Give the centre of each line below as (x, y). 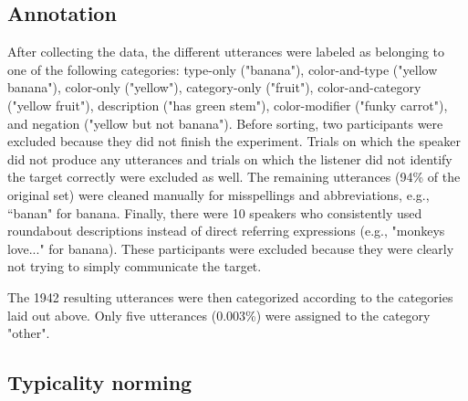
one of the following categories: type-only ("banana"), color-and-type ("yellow (223, 69)
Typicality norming (100, 382)
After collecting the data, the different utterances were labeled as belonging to (226, 52)
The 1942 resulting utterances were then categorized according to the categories (230, 296)
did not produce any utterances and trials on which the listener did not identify (230, 158)
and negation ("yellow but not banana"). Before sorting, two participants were (225, 123)
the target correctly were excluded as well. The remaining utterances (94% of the (234, 177)
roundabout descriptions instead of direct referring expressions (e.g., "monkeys (226, 231)
